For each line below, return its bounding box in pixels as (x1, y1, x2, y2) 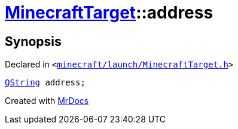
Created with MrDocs (5, 96, 89, 106)
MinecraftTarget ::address (5, 2, 213, 23)
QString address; (5, 78, 86, 88)
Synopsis (5, 33, 62, 49)
